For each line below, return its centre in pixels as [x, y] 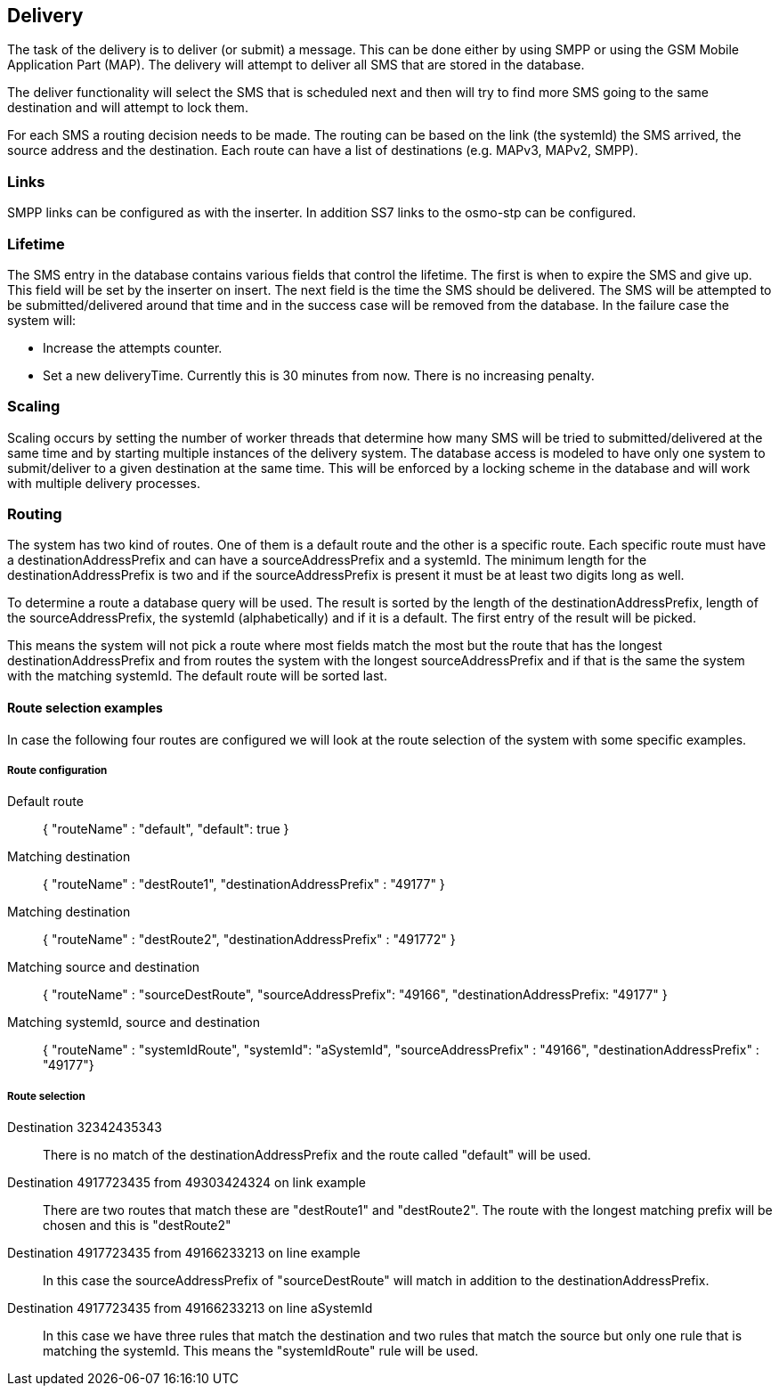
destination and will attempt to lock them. [128, 108]
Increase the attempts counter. [133, 347]
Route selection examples [85, 708]
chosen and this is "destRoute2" [137, 1226]
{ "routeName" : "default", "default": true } [166, 829]
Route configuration [57, 771]
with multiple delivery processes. [104, 483]
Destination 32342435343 [85, 1128]
